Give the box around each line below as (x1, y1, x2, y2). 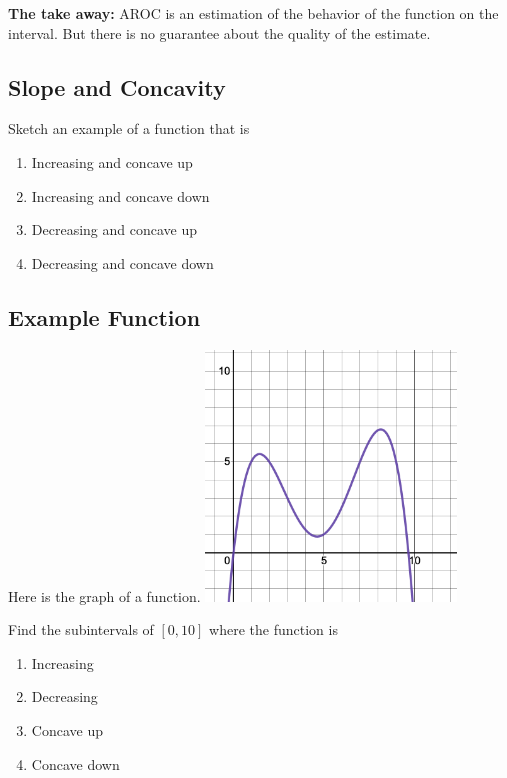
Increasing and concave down (31, 185, 210, 206)
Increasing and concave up (31, 151, 193, 172)
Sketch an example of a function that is (8, 118, 250, 139)
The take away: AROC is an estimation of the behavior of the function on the (8, 3, 499, 23)
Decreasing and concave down (31, 252, 214, 273)
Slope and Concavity (8, 71, 226, 102)
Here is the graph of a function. (8, 585, 201, 606)
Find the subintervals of (8, 619, 154, 640)
